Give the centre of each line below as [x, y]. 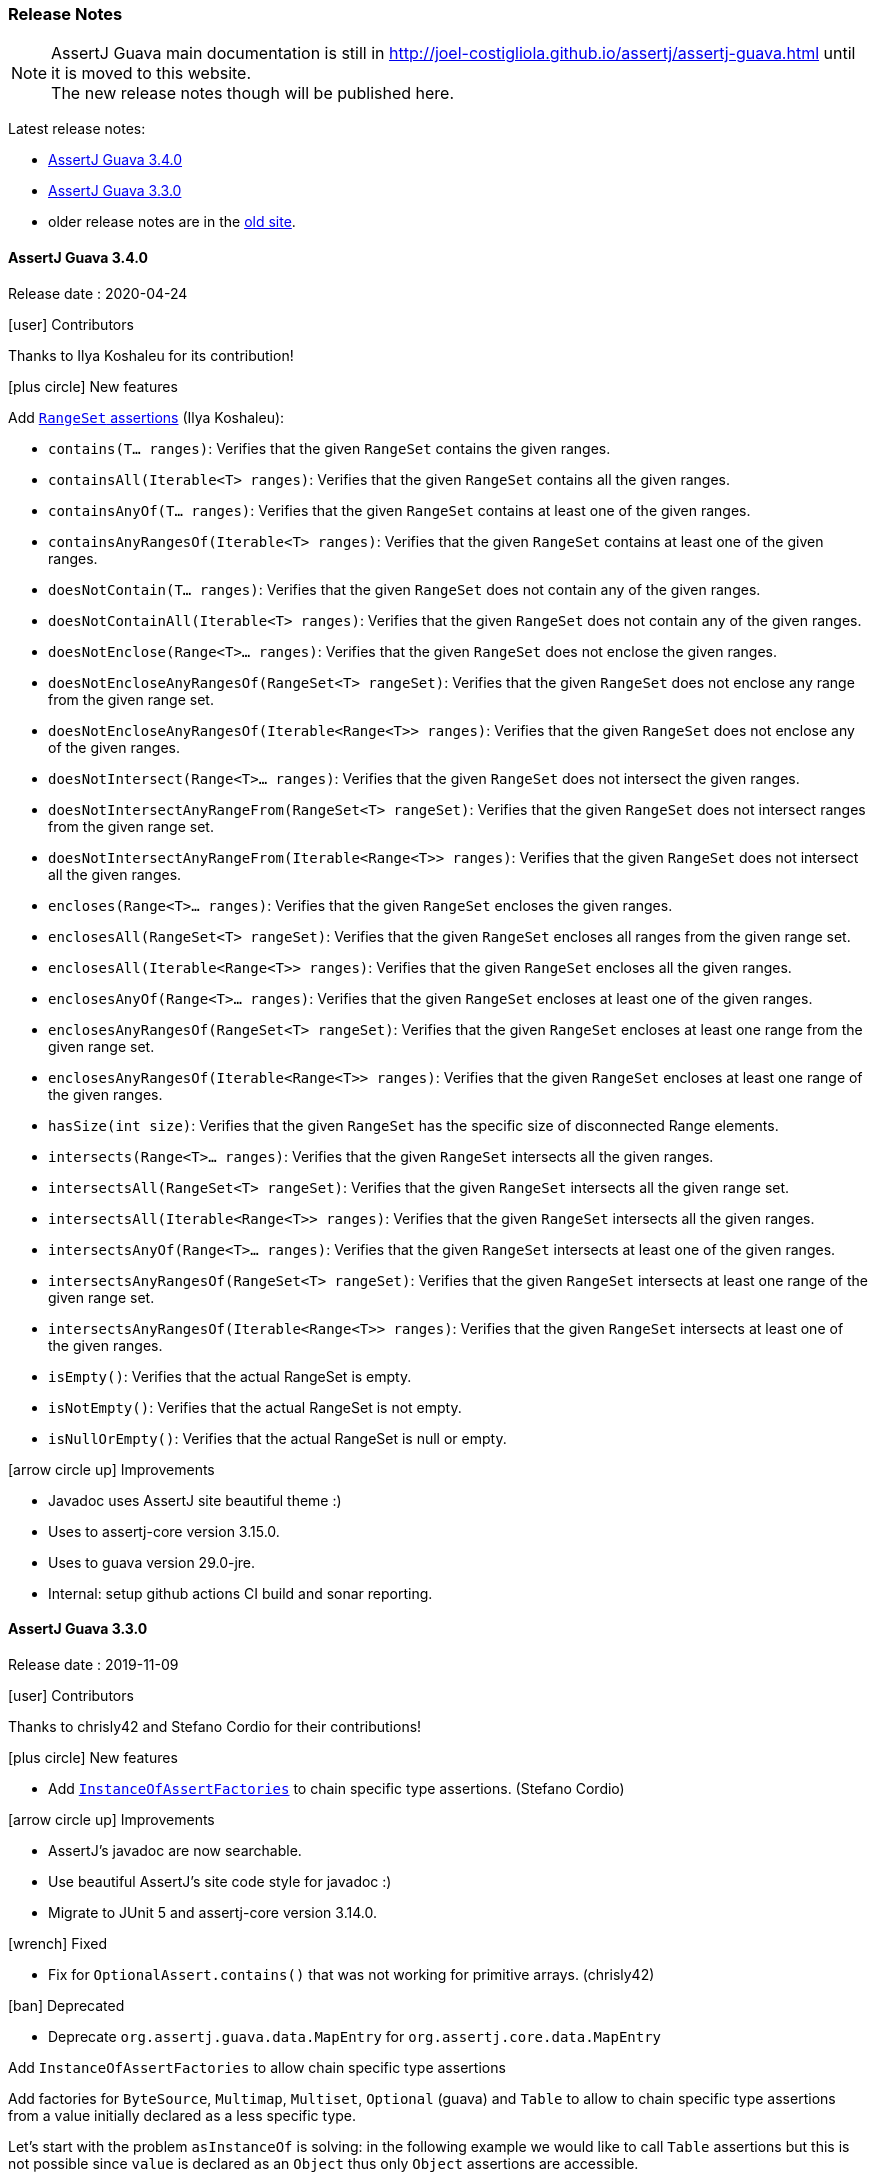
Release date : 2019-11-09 [93, 1664]
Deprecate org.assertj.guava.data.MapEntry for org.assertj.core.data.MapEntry [355, 2036]
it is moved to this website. [151, 73]
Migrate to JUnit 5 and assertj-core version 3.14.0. [212, 1912]
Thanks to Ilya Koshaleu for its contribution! [151, 355]
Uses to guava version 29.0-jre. [152, 1562]
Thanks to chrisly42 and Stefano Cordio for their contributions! [215, 1726]
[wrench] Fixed [58, 1943]
